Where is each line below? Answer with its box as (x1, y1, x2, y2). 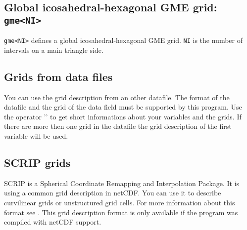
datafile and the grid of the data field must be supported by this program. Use (4, 102, 242, 112)
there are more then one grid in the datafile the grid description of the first (4, 121, 232, 131)
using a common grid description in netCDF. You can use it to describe (4, 188, 221, 198)
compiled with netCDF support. (4, 217, 101, 227)
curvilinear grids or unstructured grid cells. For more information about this (4, 197, 235, 207)
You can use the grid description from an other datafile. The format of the (4, 92, 230, 102)
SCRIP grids (4, 154, 71, 170)
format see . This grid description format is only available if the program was (4, 207, 238, 217)
